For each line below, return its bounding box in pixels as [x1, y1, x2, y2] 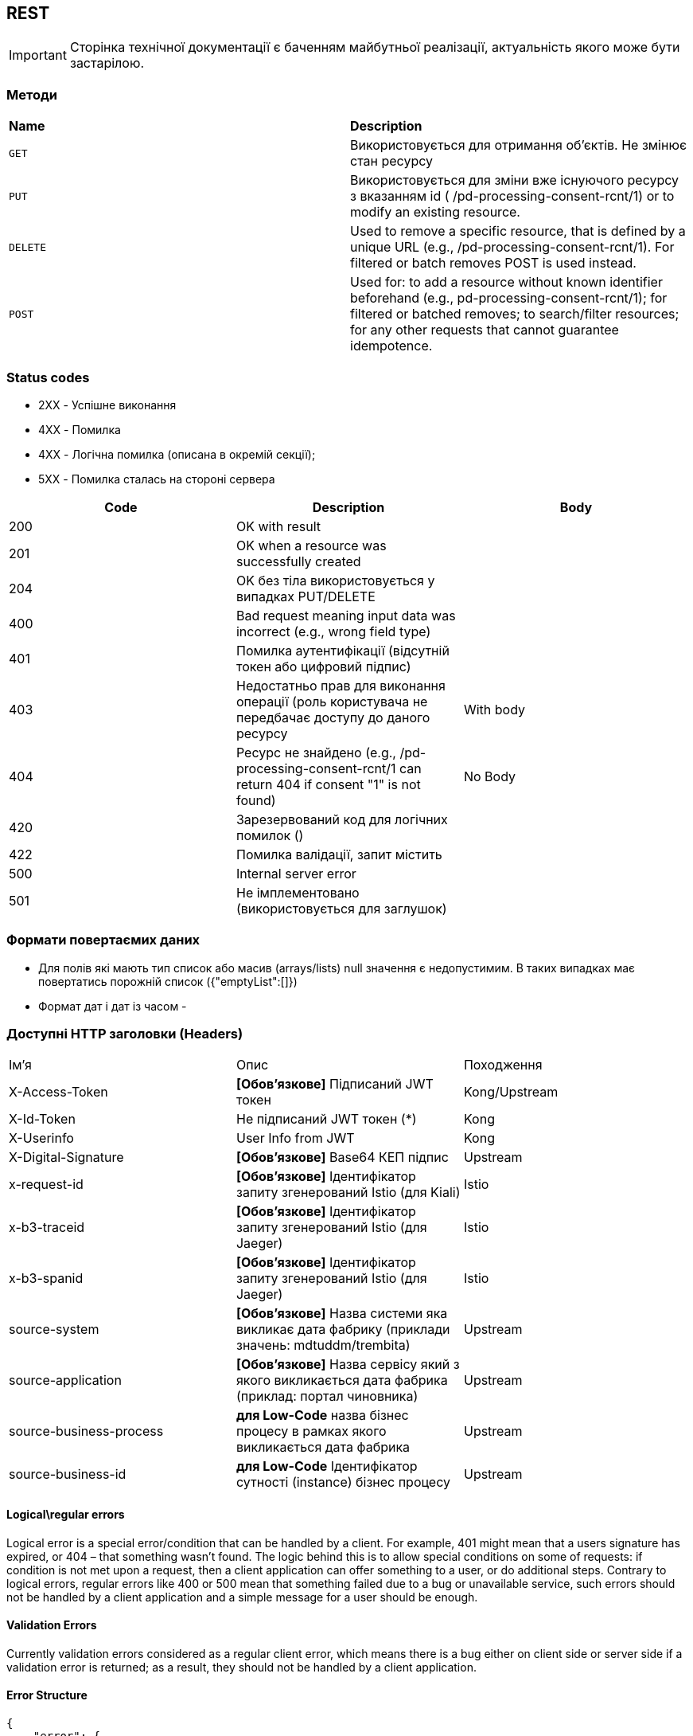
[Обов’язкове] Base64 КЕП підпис [236, 1149, 449, 1166]
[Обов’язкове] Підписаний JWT [236, 1076, 434, 1093]
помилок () [236, 827, 304, 843]
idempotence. [350, 338, 433, 354]
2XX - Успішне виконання [38, 397, 177, 412]
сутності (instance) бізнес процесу [236, 1474, 450, 1491]
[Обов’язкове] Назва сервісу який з [236, 1356, 460, 1373]
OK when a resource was [236, 537, 387, 553]
